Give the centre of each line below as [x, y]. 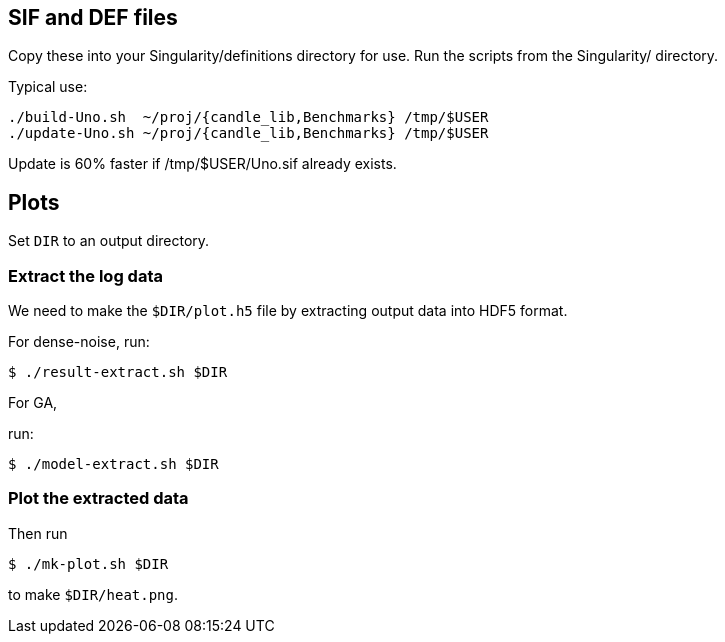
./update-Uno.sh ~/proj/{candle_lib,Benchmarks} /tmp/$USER [248, 133]
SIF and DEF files [93, 17]
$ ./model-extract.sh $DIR [113, 464]
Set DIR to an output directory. [109, 241]
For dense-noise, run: [79, 342]
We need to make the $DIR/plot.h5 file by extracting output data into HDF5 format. [288, 311]
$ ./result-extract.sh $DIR [118, 372]
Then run [38, 533]
